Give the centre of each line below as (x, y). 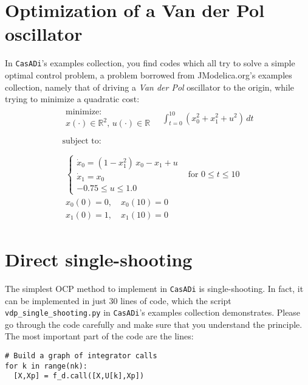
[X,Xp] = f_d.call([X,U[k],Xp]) (79, 376)
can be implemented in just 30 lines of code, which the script (118, 300)
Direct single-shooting (99, 259)
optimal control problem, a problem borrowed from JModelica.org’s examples (149, 75)
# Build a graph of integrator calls (81, 356)
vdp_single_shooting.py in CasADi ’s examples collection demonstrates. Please (153, 312)
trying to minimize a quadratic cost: (72, 99)
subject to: (82, 141)
